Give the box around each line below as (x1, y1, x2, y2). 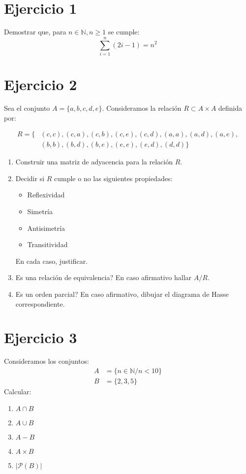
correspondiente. (15, 298, 65, 309)
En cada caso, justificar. (15, 255, 88, 266)
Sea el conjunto (4, 102, 50, 113)
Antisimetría (27, 222, 65, 233)
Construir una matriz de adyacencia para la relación (15, 157, 173, 167)
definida (218, 102, 243, 113)
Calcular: (4, 386, 31, 396)
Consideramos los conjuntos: (4, 356, 90, 366)
